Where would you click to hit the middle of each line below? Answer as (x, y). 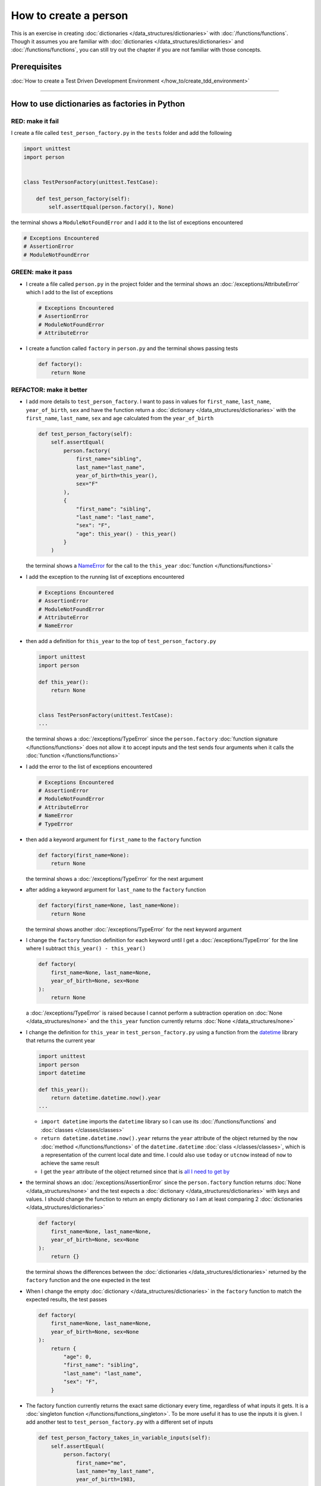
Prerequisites (36, 67)
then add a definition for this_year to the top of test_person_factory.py (121, 641)
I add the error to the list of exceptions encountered (89, 766)
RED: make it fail (35, 121)
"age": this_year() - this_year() (126, 534)
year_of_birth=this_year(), (117, 475)
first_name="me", (101, 1463)
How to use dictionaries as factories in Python (98, 104)
